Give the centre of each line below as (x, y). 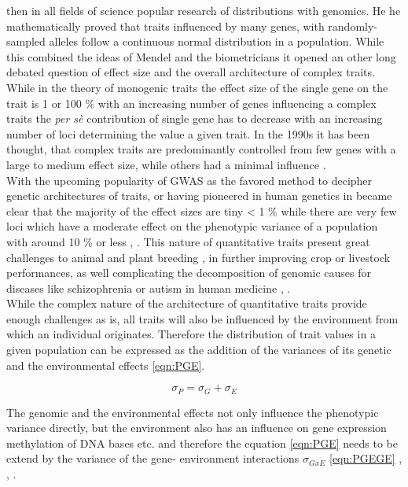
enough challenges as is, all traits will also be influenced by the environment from (202, 318)
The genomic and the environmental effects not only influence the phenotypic (193, 412)
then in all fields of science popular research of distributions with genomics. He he (204, 10)
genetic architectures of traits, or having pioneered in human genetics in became (199, 196)
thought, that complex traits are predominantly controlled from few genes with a (201, 149)
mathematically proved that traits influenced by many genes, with (165, 26)
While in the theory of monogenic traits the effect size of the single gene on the (197, 87)
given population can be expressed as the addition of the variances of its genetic (199, 350)
